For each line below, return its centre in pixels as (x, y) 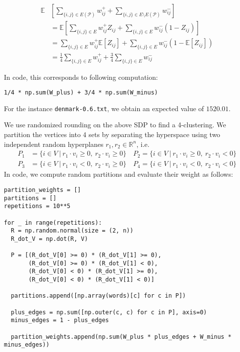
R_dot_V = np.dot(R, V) (49, 239)
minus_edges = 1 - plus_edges (60, 320)
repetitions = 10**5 (37, 206)
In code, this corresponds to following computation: (81, 77)
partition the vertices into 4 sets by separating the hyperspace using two (112, 134)
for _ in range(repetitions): (53, 223)
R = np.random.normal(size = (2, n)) (72, 231)
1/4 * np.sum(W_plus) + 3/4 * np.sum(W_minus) (81, 93)
